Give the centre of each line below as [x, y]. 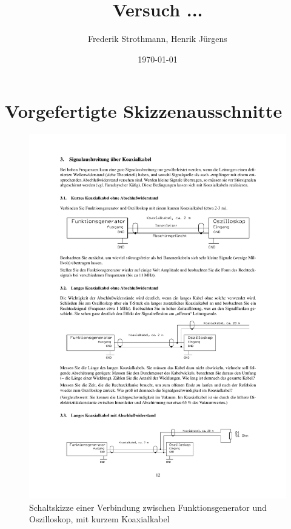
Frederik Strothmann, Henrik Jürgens [158, 39]
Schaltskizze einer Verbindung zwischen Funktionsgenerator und [148, 507]
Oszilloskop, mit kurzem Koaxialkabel [99, 519]
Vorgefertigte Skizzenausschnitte [144, 111]
